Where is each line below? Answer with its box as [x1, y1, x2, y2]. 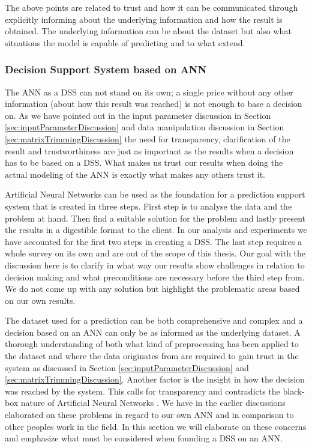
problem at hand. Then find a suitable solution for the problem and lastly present [5, 211, 306, 224]
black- [283, 384, 305, 397]
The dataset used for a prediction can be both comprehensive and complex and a [5, 314, 303, 327]
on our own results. [5, 294, 76, 306]
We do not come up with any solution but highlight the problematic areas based [5, 282, 300, 295]
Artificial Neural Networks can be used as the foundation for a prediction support [5, 188, 305, 201]
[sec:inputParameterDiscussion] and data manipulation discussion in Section [5, 121, 284, 133]
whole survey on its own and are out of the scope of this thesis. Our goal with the [5, 247, 306, 259]
